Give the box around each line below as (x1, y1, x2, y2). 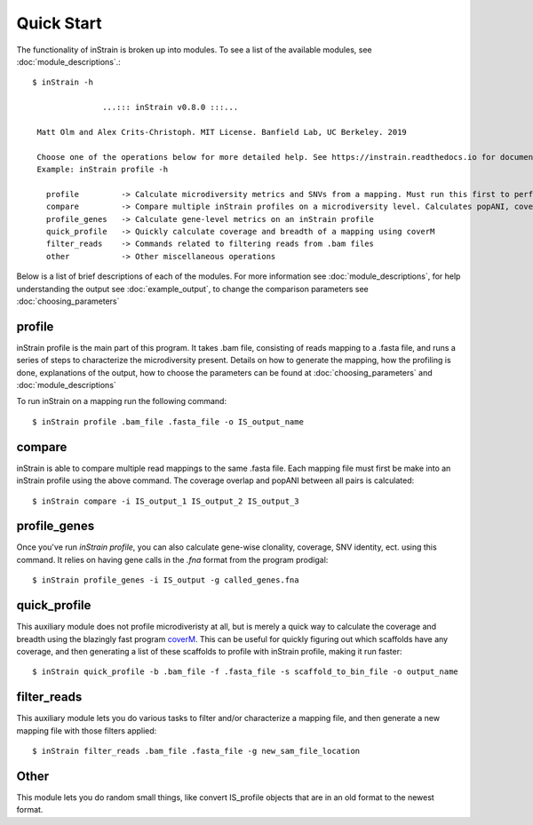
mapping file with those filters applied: (16, 725, 157, 736)
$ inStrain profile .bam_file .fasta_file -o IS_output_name (32, 416, 304, 426)
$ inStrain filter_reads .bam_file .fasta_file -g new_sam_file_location (32, 746, 361, 756)
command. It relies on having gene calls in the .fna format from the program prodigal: (16, 554, 329, 565)
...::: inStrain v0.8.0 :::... (102, 102, 239, 113)
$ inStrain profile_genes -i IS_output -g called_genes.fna (32, 575, 299, 585)
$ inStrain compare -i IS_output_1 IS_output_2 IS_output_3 (32, 496, 299, 506)
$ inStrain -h (32, 77, 93, 88)
